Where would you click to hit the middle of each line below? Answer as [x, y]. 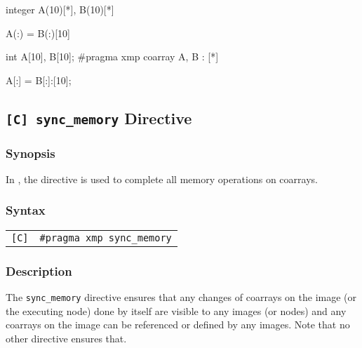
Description [39, 270]
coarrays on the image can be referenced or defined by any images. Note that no [178, 324]
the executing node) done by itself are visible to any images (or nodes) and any [176, 310]
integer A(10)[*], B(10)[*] [60, 9]
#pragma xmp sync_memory [106, 237]
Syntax [26, 210]
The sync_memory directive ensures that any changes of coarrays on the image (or [181, 296]
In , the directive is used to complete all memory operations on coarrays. [162, 179]
